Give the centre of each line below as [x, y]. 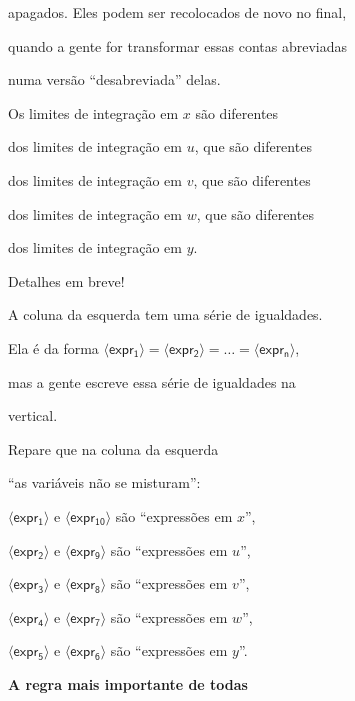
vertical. [33, 415]
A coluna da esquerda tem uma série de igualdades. [165, 314]
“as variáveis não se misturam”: [104, 482]
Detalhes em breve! [66, 280]
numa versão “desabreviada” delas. [114, 79]
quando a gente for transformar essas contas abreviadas [177, 45]
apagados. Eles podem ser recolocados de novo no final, [177, 12]
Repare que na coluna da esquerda [113, 448]
